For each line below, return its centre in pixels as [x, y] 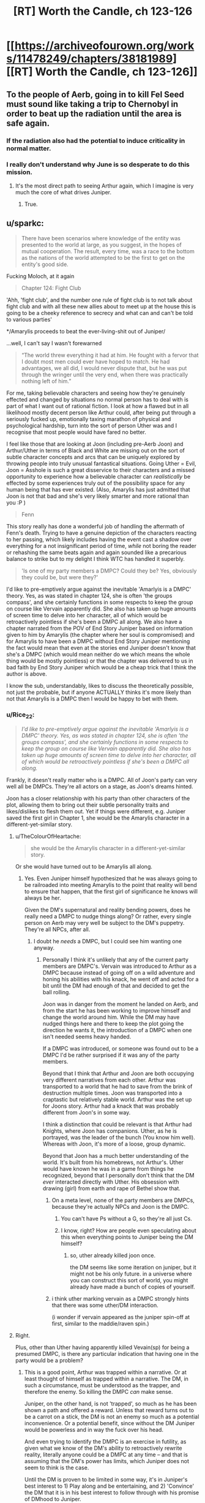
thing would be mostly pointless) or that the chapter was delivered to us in [100, 661]
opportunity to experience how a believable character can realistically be [99, 476]
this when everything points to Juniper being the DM [127, 1237]
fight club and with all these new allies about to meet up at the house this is [101, 306]
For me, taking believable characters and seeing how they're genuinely [96, 393]
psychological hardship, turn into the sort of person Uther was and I [92, 425]
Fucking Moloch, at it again [40, 276]
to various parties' [29, 319]
